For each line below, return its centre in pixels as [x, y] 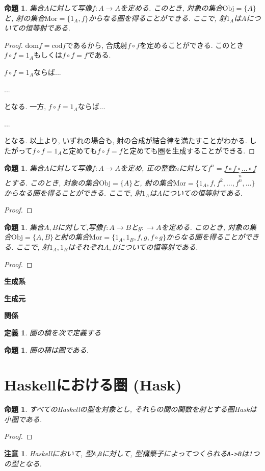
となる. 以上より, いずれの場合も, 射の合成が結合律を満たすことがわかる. [126, 140]
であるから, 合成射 [97, 45]
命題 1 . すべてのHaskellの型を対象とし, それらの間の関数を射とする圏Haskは [130, 409]
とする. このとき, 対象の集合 [52, 182]
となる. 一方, [25, 106]
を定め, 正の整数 [148, 167]
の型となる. [23, 463]
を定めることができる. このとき [192, 45]
